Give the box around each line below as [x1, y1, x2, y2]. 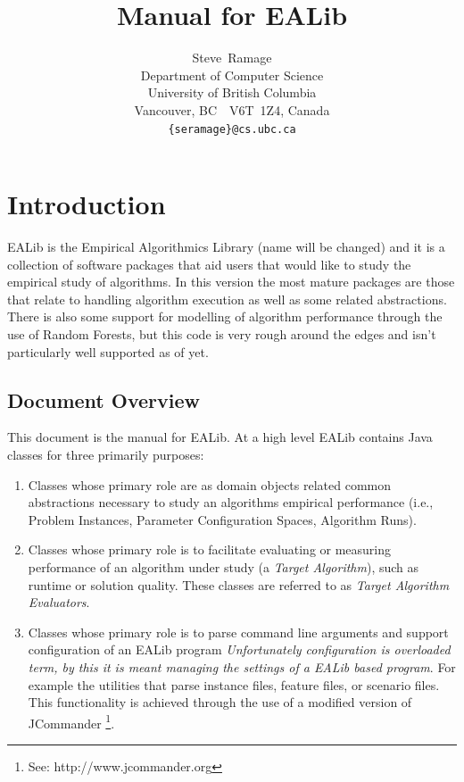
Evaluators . [28, 593, 90, 611]
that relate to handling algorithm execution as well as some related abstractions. [7, 289, 447, 308]
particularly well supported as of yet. [7, 342, 209, 361]
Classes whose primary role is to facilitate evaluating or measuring [28, 540, 392, 559]
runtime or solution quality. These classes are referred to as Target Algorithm [28, 575, 450, 594]
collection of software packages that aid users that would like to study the [7, 254, 411, 273]
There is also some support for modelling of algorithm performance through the [7, 307, 443, 326]
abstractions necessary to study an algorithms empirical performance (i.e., [28, 493, 434, 512]
